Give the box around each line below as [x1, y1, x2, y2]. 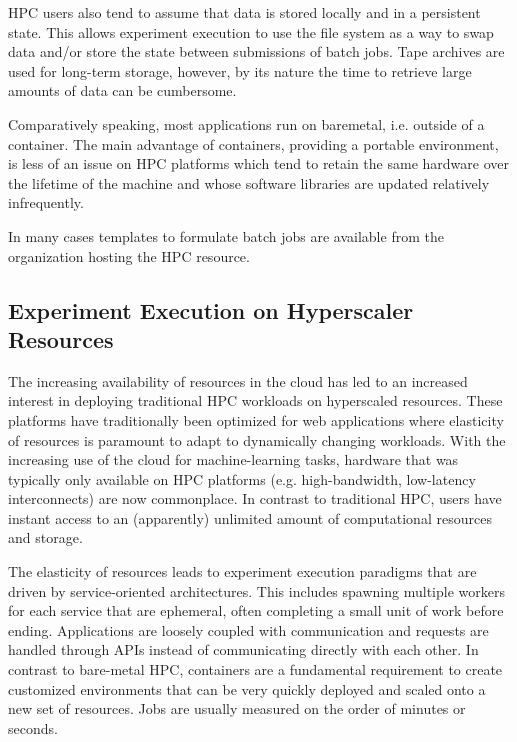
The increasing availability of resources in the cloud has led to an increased [8, 370, 468, 391]
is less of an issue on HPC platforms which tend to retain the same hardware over [8, 153, 509, 174]
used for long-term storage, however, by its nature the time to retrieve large [8, 60, 472, 81]
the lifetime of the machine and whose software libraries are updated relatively [8, 172, 490, 193]
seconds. [8, 717, 58, 738]
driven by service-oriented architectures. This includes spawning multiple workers [8, 580, 505, 601]
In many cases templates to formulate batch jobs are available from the [8, 225, 444, 246]
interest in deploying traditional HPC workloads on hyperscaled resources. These [8, 390, 503, 411]
